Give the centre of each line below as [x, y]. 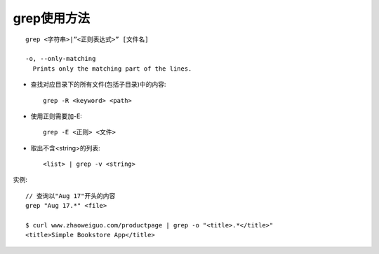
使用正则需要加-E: [56, 116]
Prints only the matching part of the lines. [112, 69]
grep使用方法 [52, 18]
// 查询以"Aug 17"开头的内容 [71, 196]
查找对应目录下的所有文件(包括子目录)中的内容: [98, 85]
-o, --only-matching [61, 59]
